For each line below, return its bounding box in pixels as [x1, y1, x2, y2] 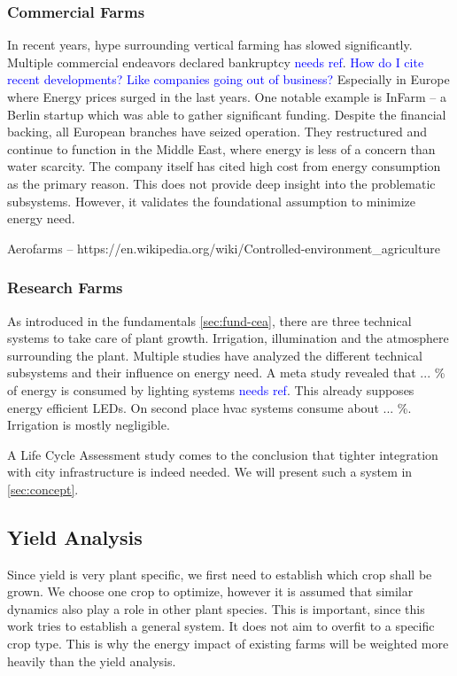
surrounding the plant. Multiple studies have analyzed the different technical [7, 346, 422, 364]
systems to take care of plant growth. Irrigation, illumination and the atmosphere [7, 329, 449, 347]
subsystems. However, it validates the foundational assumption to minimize [7, 191, 416, 210]
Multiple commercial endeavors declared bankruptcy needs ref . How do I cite [7, 52, 424, 71]
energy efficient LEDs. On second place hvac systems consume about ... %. [7, 398, 412, 416]
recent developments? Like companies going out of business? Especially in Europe [7, 70, 450, 89]
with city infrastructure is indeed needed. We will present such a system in [7, 462, 413, 481]
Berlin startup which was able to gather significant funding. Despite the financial [7, 105, 446, 123]
